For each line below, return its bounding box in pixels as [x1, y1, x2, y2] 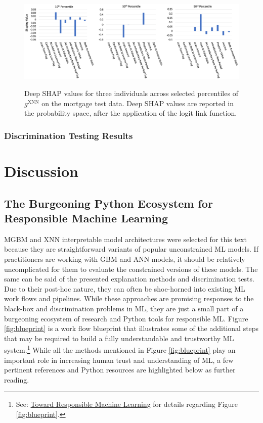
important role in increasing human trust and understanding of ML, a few [4, 354, 234, 365]
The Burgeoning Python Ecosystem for [4, 195, 213, 211]
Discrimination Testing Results [4, 129, 133, 142]
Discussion [4, 161, 78, 181]
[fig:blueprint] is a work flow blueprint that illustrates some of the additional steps [4, 323, 259, 334]
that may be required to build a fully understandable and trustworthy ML [4, 333, 234, 343]
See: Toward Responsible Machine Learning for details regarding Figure [16, 399, 238, 409]
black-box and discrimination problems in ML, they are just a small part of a [4, 303, 244, 313]
